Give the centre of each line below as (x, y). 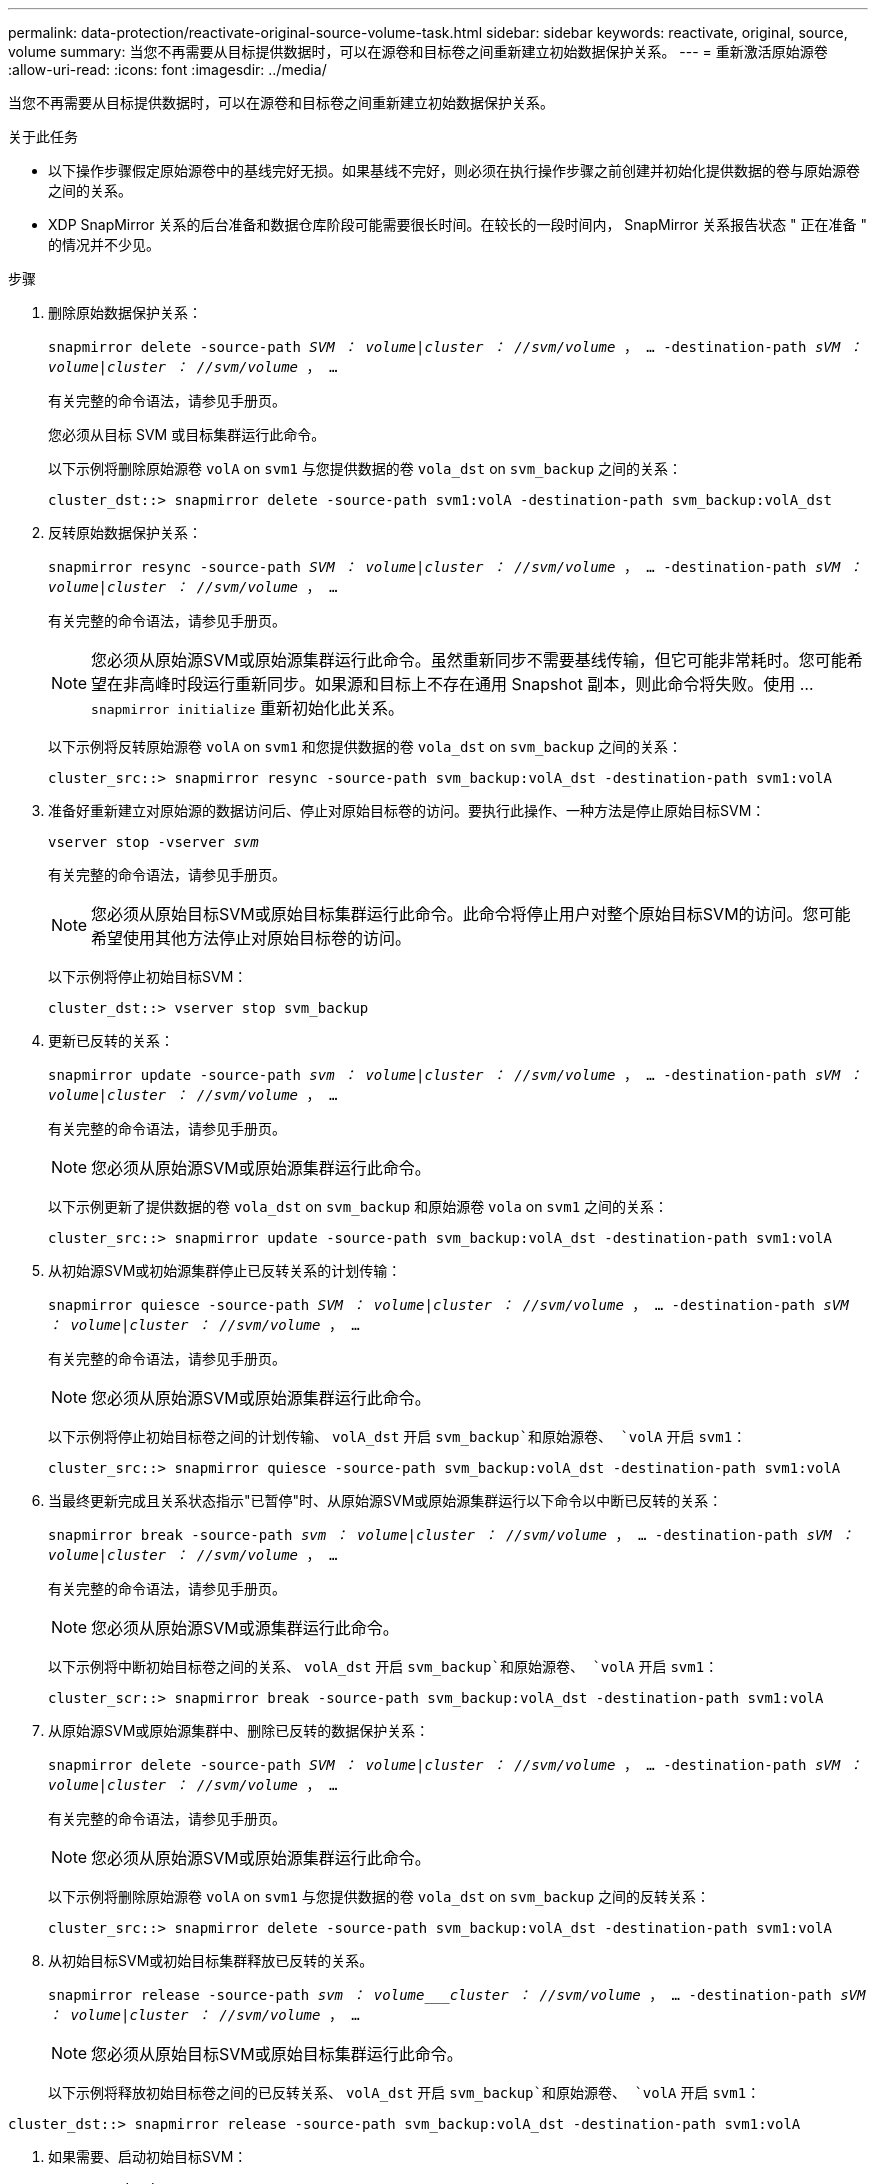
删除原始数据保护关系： (125, 312)
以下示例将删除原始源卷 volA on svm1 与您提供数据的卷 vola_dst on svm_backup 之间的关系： (365, 468)
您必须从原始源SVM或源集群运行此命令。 (245, 1628)
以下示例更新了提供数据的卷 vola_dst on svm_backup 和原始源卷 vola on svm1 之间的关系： (358, 1206)
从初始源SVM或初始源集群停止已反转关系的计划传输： (225, 1270)
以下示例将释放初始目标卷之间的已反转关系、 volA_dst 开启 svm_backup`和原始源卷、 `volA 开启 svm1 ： (404, 2092)
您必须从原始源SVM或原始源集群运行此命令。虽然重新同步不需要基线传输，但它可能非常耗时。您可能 (469, 660)
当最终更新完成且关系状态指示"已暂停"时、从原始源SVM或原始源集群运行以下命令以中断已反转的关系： (385, 1500)
